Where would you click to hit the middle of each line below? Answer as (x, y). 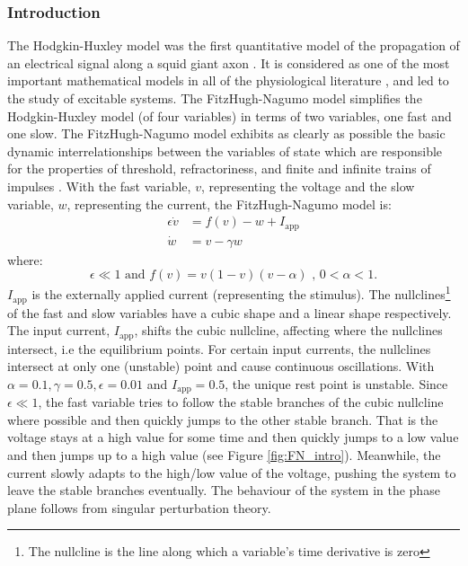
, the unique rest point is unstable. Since (336, 383)
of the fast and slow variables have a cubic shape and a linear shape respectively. (230, 312)
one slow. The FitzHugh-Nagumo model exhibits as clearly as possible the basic (226, 133)
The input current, (59, 330)
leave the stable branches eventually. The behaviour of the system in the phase (224, 490)
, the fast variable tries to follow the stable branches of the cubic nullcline (241, 402)
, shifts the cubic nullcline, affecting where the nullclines (288, 330)
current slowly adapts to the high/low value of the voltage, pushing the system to (232, 472)
